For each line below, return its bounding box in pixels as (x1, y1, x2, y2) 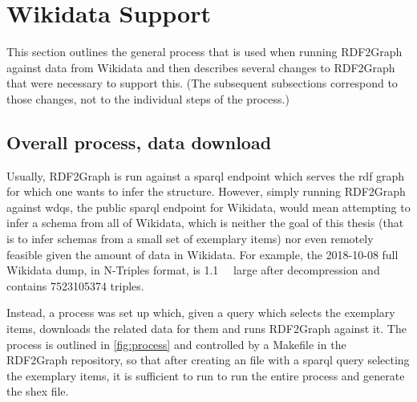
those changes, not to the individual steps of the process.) (6, 90, 289, 107)
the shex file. (6, 383, 69, 400)
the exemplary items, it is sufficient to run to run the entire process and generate (6, 367, 405, 384)
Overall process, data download (6, 129, 272, 154)
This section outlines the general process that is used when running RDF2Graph (6, 43, 403, 60)
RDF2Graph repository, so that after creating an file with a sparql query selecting (6, 351, 410, 368)
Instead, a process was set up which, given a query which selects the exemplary (6, 304, 395, 321)
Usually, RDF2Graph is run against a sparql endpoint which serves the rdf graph (6, 167, 405, 184)
